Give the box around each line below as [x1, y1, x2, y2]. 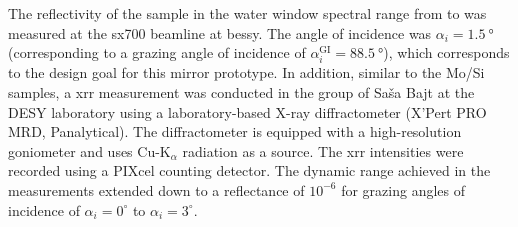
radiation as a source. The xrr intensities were [182, 140, 464, 161]
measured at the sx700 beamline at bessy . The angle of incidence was [8, 22, 432, 43]
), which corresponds [383, 42, 510, 63]
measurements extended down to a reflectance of [8, 179, 305, 200]
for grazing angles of [341, 179, 465, 200]
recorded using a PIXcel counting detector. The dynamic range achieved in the [8, 160, 491, 181]
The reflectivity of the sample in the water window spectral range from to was [8, 3, 487, 23]
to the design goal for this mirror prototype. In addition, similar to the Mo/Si [8, 62, 485, 83]
